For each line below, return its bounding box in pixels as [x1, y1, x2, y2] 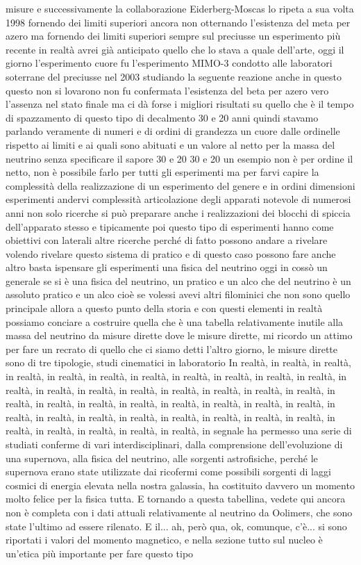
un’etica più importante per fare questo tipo [6, 546, 194, 560]
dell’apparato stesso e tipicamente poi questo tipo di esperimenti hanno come [6, 219, 334, 234]
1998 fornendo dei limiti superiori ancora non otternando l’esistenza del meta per [6, 15, 351, 29]
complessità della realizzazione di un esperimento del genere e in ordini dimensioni [6, 178, 355, 193]
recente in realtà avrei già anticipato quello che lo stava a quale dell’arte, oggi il [6, 42, 344, 56]
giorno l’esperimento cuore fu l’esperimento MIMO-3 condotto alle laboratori [6, 56, 333, 70]
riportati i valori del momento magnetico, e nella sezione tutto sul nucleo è [6, 532, 323, 547]
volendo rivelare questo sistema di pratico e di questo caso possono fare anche [6, 246, 336, 261]
